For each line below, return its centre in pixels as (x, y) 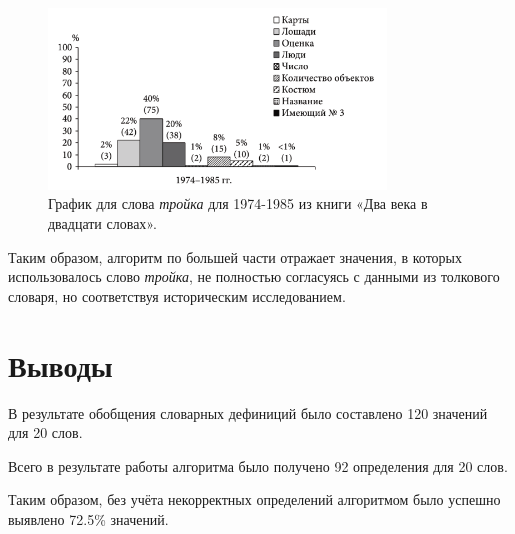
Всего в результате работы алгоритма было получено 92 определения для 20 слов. (258, 465)
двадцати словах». (102, 223)
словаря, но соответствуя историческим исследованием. (177, 295)
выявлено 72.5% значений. (88, 518)
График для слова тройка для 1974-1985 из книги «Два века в (238, 203)
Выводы (60, 364)
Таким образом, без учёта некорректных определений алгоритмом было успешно (254, 499)
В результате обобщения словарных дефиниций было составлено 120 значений (248, 412)
